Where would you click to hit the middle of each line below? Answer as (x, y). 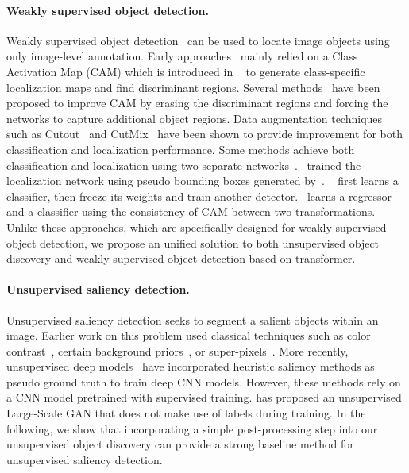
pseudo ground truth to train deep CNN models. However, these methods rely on (204, 381)
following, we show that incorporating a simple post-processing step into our (192, 428)
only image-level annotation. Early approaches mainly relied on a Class (182, 56)
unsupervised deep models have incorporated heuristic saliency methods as (191, 366)
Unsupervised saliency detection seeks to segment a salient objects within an (193, 319)
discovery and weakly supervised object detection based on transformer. (181, 258)
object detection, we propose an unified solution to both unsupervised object (193, 242)
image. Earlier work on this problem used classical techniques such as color (189, 335)
